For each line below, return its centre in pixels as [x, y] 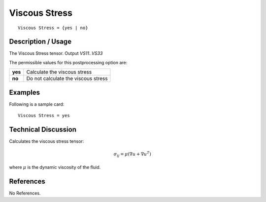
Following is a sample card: [37, 104]
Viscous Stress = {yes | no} [53, 28]
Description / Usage [40, 42]
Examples [25, 92]
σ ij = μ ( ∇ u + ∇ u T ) [132, 154]
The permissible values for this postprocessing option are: [68, 62]
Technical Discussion [43, 129]
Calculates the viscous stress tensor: [47, 141]
